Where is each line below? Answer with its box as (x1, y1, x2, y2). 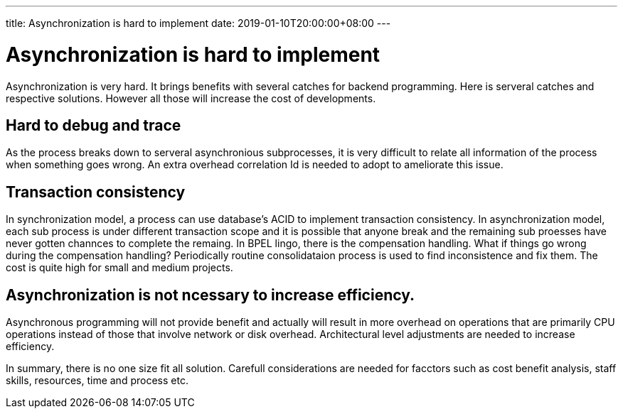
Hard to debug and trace (6, 116, 181, 134)
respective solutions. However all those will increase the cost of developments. (6, 92, 376, 104)
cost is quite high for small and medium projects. (6, 261, 233, 274)
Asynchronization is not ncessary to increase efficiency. (6, 285, 415, 304)
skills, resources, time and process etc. (6, 374, 188, 387)
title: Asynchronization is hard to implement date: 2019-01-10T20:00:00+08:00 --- (6, 17, 391, 29)
